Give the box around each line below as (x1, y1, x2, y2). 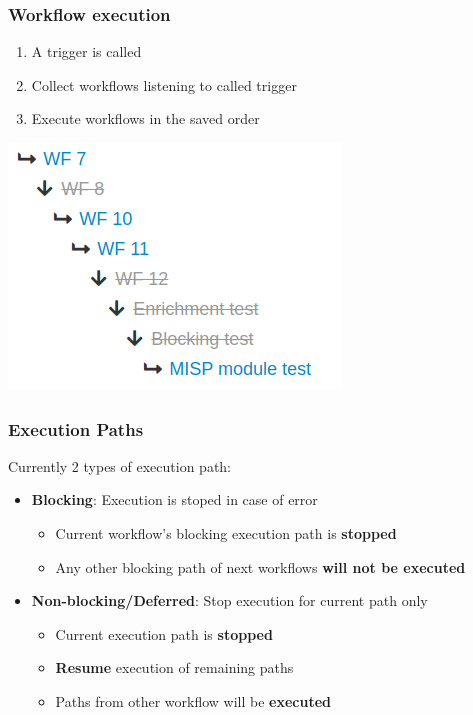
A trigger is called (31, 41, 142, 62)
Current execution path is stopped (55, 623, 273, 644)
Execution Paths (8, 416, 144, 441)
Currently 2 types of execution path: (8, 455, 232, 476)
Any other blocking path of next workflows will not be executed (55, 556, 466, 577)
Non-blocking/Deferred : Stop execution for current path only (31, 590, 428, 611)
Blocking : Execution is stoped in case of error (31, 489, 318, 510)
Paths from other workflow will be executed (55, 690, 332, 711)
